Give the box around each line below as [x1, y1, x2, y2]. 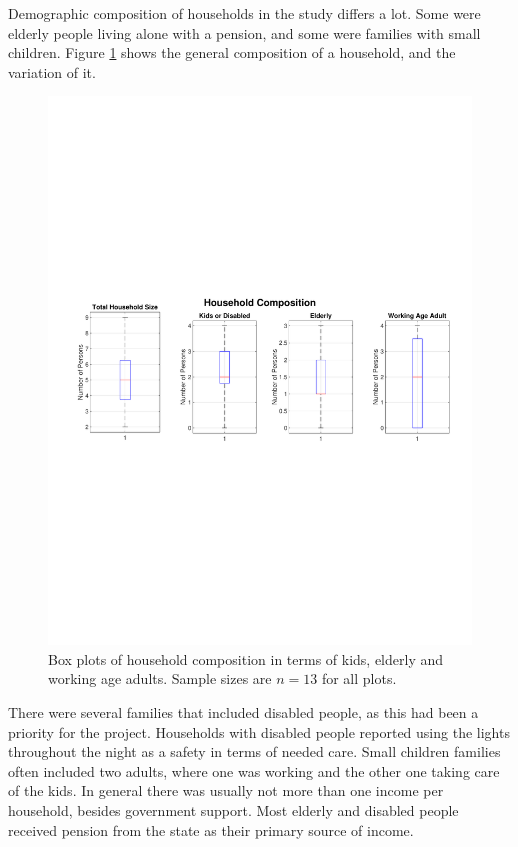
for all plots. [321, 668, 397, 689]
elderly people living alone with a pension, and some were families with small [8, 22, 481, 43]
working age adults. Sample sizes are [48, 668, 272, 689]
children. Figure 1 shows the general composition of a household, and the [8, 42, 456, 63]
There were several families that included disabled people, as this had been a [8, 702, 479, 723]
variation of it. [8, 61, 96, 82]
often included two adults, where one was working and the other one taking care [8, 760, 500, 781]
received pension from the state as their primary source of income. [8, 819, 414, 840]
